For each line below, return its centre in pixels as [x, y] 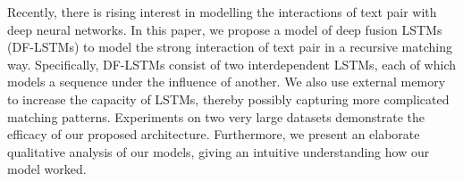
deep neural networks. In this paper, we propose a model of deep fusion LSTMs [225, 29]
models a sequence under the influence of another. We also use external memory [227, 82]
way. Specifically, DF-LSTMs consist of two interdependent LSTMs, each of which [232, 64]
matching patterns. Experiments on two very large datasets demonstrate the [216, 116]
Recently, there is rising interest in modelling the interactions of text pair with [222, 12]
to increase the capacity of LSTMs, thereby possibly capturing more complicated [228, 99]
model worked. [47, 169]
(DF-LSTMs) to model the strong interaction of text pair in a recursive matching [230, 47]
